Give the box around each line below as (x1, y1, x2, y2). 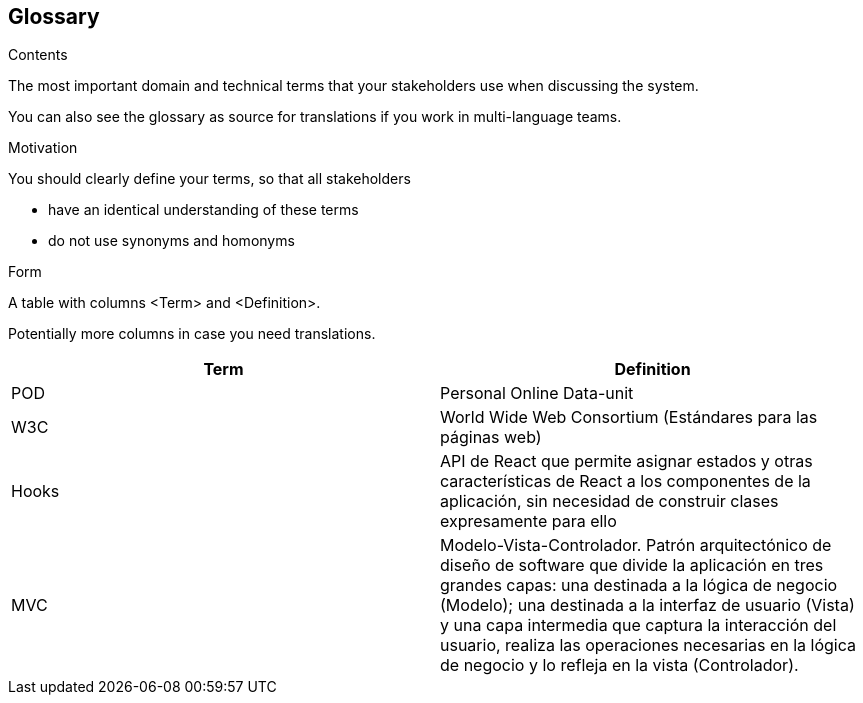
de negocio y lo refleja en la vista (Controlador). (440, 655, 799, 676)
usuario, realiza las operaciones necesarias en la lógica (440, 635, 857, 656)
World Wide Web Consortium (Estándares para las (440, 407, 818, 428)
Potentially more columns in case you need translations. (8, 325, 376, 343)
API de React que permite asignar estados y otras (440, 451, 813, 472)
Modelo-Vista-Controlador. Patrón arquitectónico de (440, 535, 832, 556)
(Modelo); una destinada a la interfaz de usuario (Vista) (440, 595, 855, 616)
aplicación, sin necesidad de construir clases (440, 491, 779, 512)
